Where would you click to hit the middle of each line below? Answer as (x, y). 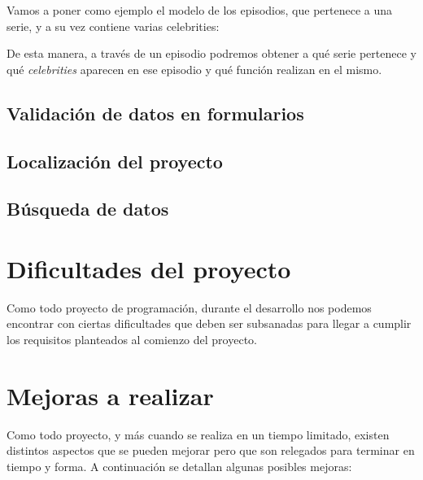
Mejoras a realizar (110, 395)
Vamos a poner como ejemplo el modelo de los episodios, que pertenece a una (199, 10)
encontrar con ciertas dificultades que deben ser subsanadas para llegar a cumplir (209, 323)
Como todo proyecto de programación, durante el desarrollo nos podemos (189, 307)
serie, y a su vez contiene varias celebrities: (113, 26)
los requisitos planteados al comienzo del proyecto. (132, 340)
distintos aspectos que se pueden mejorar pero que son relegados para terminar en (211, 450)
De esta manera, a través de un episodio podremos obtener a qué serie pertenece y (211, 53)
